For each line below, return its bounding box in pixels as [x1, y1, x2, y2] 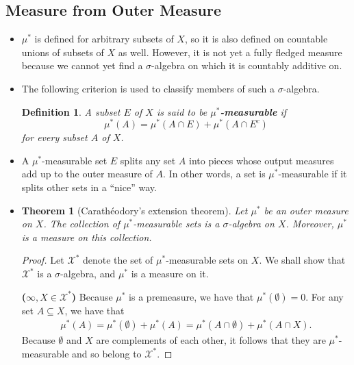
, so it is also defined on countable [184, 32, 328, 46]
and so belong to [72, 346, 142, 360]
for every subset [21, 130, 88, 144]
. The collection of [43, 216, 121, 231]
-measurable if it [278, 166, 347, 181]
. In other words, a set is [163, 166, 266, 181]
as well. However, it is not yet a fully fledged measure [118, 45, 342, 59]
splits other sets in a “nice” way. [21, 180, 157, 194]
